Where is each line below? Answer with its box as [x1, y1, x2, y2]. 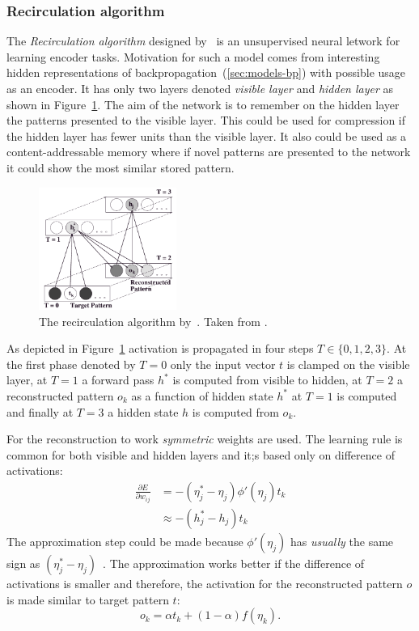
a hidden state [108, 403, 179, 420]
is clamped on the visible [286, 355, 410, 372]
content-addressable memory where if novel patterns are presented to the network [6, 143, 411, 160]
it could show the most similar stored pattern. [6, 159, 235, 176]
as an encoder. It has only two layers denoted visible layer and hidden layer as [6, 80, 394, 96]
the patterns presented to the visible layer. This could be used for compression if [6, 112, 406, 129]
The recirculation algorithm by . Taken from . [39, 312, 268, 329]
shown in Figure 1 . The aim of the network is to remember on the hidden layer [6, 95, 400, 112]
